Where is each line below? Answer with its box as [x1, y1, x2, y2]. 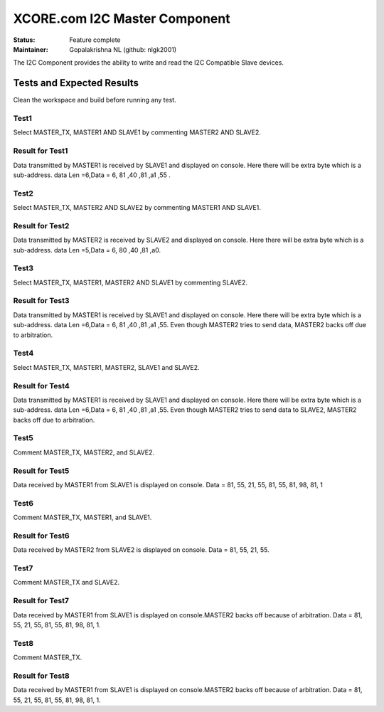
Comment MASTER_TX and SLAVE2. [13, 578, 120, 587]
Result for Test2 [13, 220, 70, 230]
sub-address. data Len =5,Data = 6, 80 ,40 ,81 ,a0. [13, 245, 161, 254]
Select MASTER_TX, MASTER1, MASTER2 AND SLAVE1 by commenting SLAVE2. [13, 278, 248, 287]
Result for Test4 [13, 381, 70, 390]
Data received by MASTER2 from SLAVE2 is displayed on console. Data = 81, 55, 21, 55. [13, 546, 270, 554]
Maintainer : [13, 45, 49, 53]
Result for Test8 [13, 671, 70, 681]
